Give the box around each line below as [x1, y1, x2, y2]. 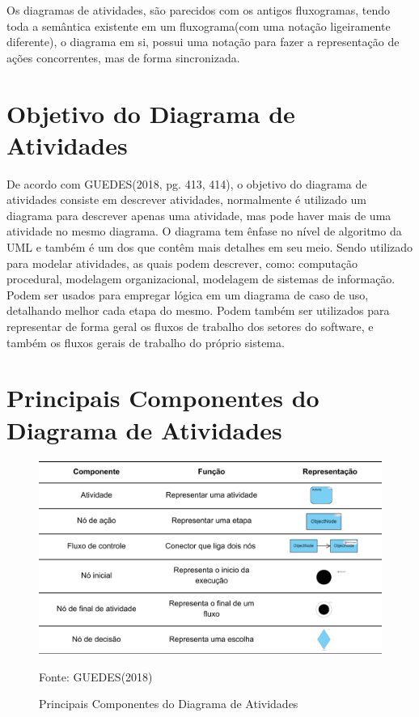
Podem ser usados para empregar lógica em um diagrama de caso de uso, [6, 286, 369, 303]
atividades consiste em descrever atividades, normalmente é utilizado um [6, 191, 366, 208]
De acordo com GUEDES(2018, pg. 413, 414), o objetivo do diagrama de [6, 175, 367, 192]
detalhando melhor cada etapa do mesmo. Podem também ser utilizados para [6, 302, 390, 319]
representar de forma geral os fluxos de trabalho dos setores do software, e [6, 318, 374, 335]
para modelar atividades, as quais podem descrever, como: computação [6, 254, 358, 271]
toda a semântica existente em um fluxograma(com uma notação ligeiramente [6, 17, 391, 34]
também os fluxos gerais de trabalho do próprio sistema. [6, 333, 285, 350]
